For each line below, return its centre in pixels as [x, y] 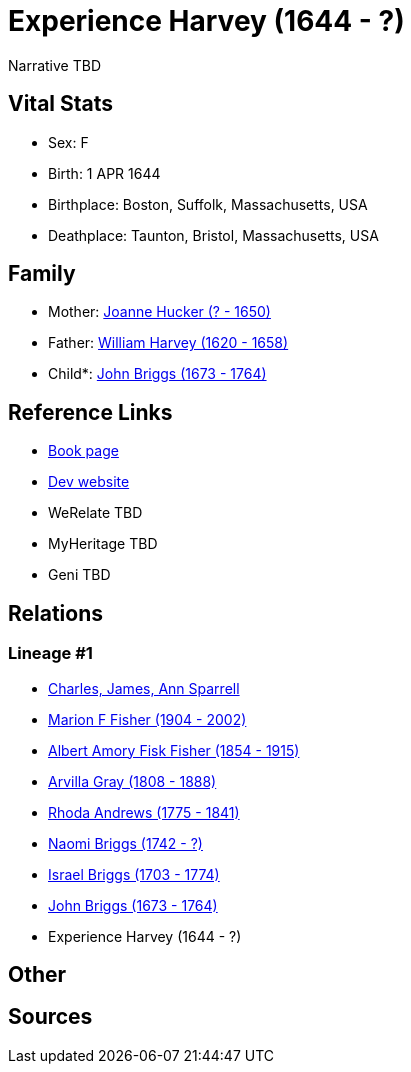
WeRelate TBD [95, 513]
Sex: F [68, 142]
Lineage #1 [50, 653]
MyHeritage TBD [103, 544]
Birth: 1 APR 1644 [104, 173]
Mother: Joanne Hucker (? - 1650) [159, 312]
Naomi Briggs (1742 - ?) [125, 843]
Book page [83, 451]
